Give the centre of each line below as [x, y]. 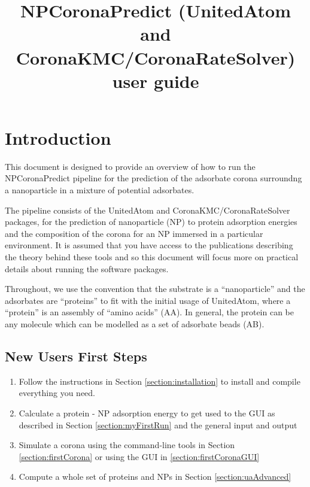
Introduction [58, 137]
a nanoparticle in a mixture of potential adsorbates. [100, 190]
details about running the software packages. [87, 268]
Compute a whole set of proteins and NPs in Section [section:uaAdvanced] [155, 477]
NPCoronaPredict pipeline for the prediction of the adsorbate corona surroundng [154, 178]
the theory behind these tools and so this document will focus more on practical [152, 257]
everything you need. [57, 393]
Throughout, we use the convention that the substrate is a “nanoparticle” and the [155, 289]
